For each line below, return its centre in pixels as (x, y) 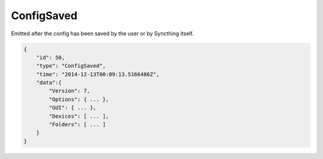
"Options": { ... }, (79, 99)
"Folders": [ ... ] (77, 125)
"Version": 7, (69, 91)
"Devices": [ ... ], (79, 116)
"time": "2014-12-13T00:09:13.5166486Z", (98, 74)
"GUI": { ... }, (73, 108)
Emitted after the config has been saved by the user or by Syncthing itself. (102, 33)
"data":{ (49, 83)
